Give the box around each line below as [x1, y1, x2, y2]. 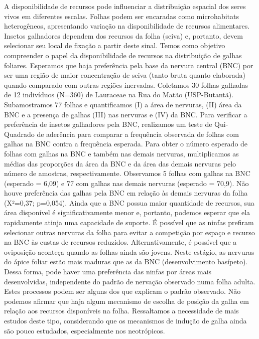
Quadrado [4, 128, 35, 139]
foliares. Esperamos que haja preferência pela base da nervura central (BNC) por [4, 60, 253, 70]
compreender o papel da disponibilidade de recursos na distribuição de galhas [4, 50, 242, 60]
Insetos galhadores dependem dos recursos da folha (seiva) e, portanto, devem [4, 30, 243, 41]
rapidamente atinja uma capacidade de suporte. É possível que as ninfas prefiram [4, 217, 254, 228]
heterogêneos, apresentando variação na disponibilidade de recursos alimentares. [4, 21, 250, 31]
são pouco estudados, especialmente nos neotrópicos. [4, 325, 165, 335]
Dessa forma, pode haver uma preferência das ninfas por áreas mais [4, 266, 212, 277]
